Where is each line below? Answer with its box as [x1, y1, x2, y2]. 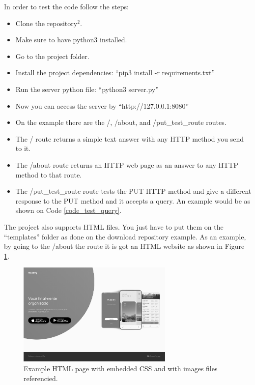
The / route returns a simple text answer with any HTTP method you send [15, 133, 244, 144]
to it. [15, 143, 31, 153]
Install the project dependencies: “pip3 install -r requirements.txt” [15, 67, 215, 78]
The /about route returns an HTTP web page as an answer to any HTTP [15, 159, 238, 170]
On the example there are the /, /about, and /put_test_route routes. [15, 117, 227, 127]
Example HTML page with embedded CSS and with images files [24, 363, 218, 374]
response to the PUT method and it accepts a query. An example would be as [15, 195, 251, 206]
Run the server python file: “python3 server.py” [15, 84, 159, 94]
